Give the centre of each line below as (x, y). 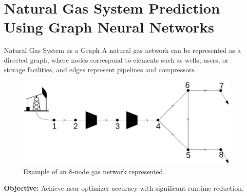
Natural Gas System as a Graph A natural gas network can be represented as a (123, 50)
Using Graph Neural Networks (109, 27)
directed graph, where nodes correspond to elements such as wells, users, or (116, 59)
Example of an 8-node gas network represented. (94, 171)
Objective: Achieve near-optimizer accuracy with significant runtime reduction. (124, 188)
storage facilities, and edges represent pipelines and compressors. (100, 69)
